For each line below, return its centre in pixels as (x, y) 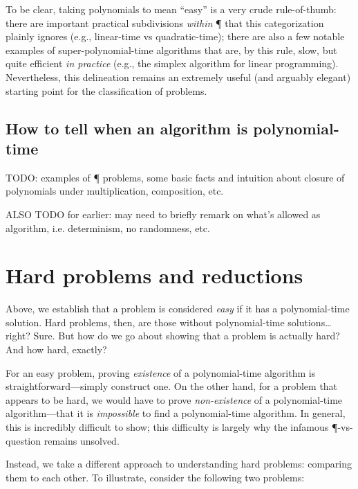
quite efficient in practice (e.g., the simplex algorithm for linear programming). (172, 63)
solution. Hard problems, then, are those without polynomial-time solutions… (169, 322)
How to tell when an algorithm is (127, 128)
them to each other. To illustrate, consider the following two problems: (155, 477)
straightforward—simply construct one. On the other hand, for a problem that (172, 386)
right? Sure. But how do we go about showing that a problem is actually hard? (173, 336)
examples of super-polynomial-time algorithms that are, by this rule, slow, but (171, 50)
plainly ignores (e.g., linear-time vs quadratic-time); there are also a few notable (175, 36)
